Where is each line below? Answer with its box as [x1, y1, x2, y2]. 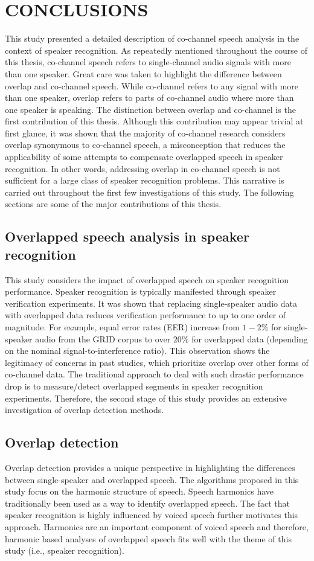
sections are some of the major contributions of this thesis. [5, 197, 222, 210]
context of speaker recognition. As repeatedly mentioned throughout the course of [5, 43, 307, 56]
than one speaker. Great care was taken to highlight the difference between [5, 67, 282, 80]
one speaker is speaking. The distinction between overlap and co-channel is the [5, 103, 296, 115]
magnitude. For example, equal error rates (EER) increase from [5, 321, 240, 333]
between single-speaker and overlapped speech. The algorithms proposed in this [5, 473, 299, 486]
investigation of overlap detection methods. [5, 403, 164, 416]
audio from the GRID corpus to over [35, 332, 171, 345]
